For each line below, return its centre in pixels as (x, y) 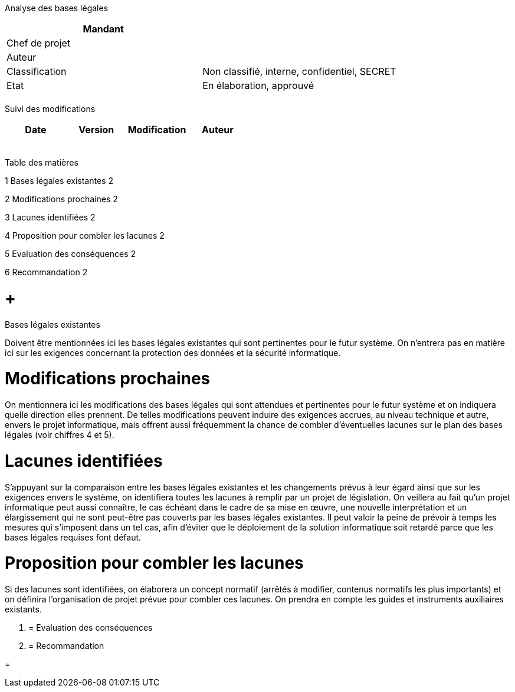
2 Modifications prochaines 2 (61, 199)
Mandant (103, 29)
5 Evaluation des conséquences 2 (70, 254)
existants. (23, 609)
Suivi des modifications (50, 109)
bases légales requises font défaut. (73, 537)
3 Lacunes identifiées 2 (50, 217)
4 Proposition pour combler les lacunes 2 (85, 235)
